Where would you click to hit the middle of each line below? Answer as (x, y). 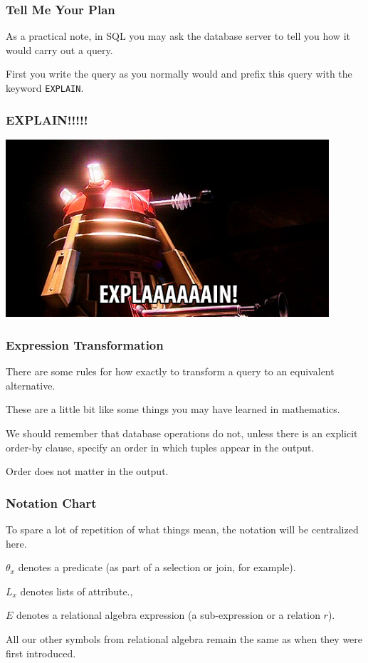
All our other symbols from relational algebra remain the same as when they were (184, 638)
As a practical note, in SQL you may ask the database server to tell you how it (178, 36)
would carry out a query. (59, 49)
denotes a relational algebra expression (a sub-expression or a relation (168, 615)
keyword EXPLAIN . (45, 88)
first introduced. (41, 653)
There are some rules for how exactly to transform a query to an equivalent (170, 371)
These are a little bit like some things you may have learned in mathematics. (173, 409)
